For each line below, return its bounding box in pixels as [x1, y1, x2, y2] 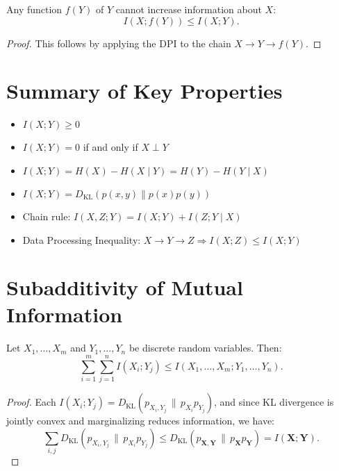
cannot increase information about [115, 2, 262, 16]
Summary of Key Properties [6, 76, 283, 105]
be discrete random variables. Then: [129, 340, 282, 355]
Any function [6, 2, 63, 16]
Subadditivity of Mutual [6, 273, 243, 301]
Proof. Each [6, 395, 56, 409]
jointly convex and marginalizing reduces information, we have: [6, 413, 274, 428]
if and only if [83, 140, 138, 154]
